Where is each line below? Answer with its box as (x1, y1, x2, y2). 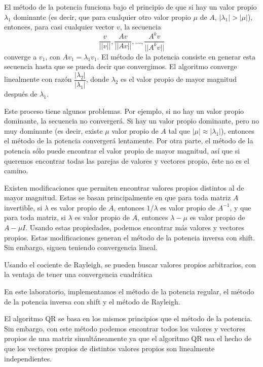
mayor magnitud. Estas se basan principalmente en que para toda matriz (4, 192, 231, 203)
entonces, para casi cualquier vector (4, 21, 115, 32)
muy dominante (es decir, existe (4, 125, 103, 136)
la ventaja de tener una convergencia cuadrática (4, 269, 153, 280)
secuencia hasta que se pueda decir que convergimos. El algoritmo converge (4, 61, 237, 72)
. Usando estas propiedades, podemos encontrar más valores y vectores (25, 222, 244, 233)
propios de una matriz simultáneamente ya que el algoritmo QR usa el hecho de (4, 333, 252, 344)
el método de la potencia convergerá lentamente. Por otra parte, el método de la (4, 135, 253, 146)
